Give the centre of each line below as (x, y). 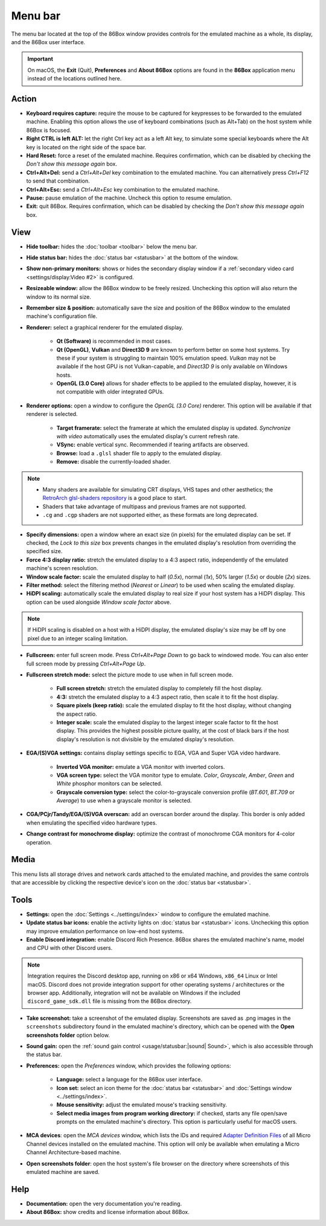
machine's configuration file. (62, 316)
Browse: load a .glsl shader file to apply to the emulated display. (139, 453)
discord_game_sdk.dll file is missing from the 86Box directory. (110, 1001)
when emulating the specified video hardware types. (91, 823)
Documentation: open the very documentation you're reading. (104, 1204)
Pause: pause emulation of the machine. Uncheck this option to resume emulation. (129, 198)
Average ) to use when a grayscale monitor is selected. (124, 800)
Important (40, 59)
